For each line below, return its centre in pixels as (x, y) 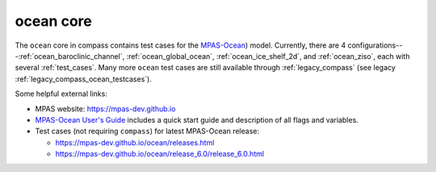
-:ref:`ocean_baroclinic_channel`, (70, 56)
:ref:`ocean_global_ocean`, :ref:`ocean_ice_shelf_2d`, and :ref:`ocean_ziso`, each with (268, 56)
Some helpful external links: (61, 94)
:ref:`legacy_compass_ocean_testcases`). (84, 79)
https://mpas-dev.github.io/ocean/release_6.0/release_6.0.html (160, 154)
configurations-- (375, 45)
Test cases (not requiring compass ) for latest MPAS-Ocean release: (147, 131)
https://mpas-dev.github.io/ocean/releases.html (135, 142)
